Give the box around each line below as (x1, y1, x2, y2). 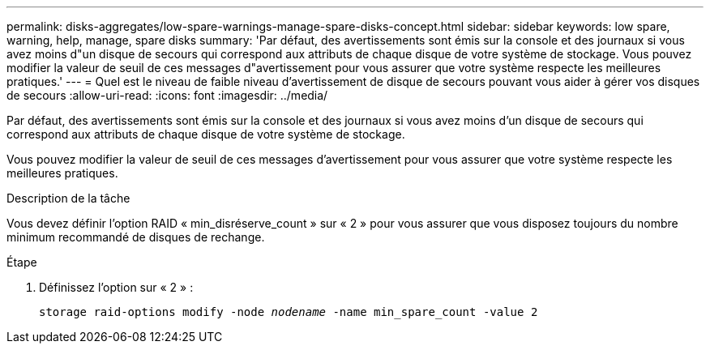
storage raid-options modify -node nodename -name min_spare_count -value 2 (39, 305, 538, 318)
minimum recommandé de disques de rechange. (6, 230, 265, 244)
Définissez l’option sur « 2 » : (39, 280, 194, 294)
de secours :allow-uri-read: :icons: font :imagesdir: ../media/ (6, 88, 328, 102)
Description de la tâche (6, 191, 130, 205)
